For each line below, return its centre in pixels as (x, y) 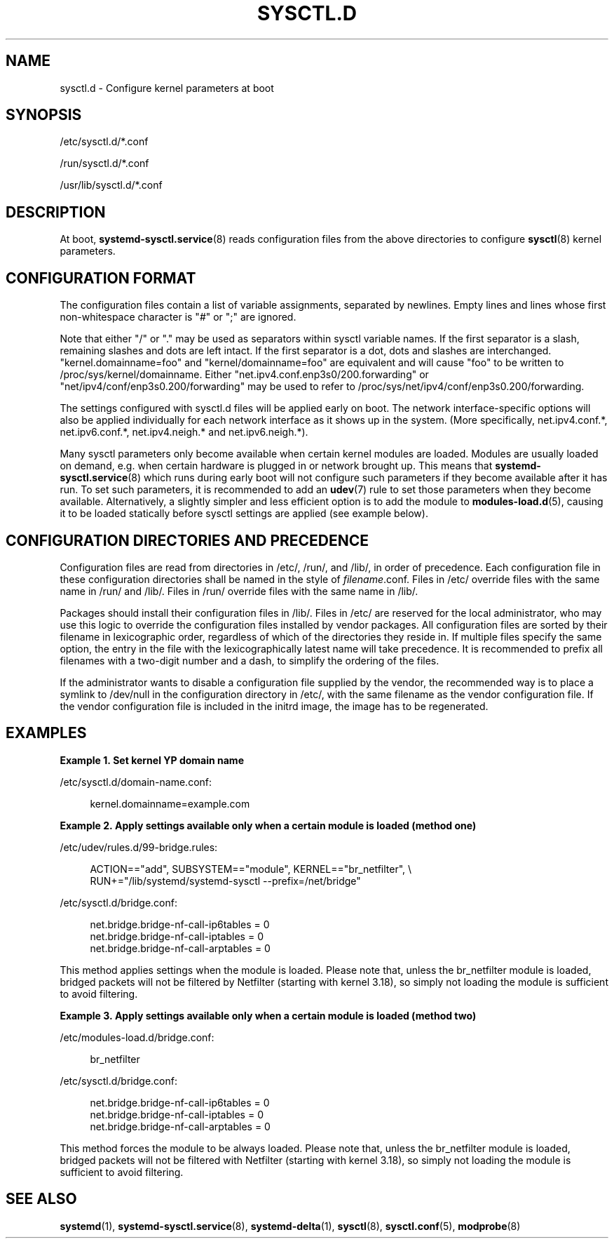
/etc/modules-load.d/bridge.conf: (137, 1037)
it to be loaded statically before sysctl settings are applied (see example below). (244, 514)
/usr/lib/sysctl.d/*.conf (111, 185)
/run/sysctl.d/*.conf (104, 163)
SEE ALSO (41, 1199)
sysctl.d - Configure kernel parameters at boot (167, 88)
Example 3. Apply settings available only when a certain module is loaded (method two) (268, 1015)
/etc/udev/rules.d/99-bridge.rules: (139, 847)
